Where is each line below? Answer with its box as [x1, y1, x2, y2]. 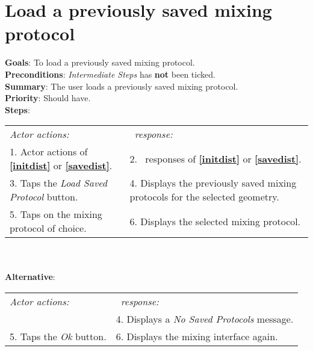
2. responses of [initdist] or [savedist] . [129, 151, 302, 166]
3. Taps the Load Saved [10, 176, 107, 190]
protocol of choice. [10, 221, 87, 235]
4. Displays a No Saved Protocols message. [116, 312, 294, 326]
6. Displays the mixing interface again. [116, 329, 278, 344]
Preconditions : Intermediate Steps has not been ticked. [5, 67, 215, 80]
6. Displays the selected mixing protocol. [129, 214, 301, 228]
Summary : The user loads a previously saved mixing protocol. [5, 79, 238, 92]
